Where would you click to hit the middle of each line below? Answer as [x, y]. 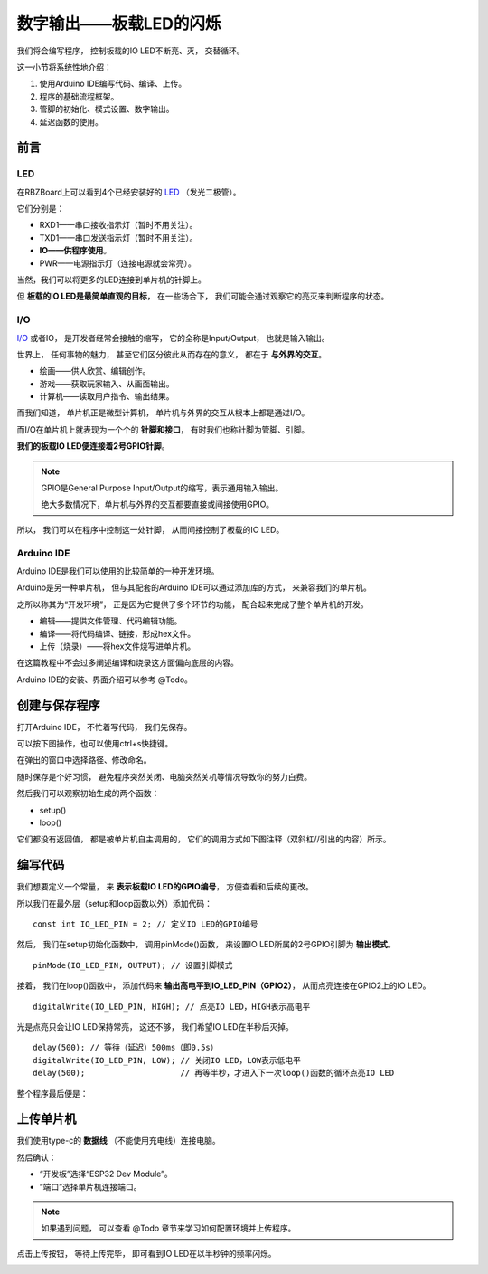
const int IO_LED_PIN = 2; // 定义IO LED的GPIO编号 [145, 924]
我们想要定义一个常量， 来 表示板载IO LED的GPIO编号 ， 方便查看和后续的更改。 [165, 887]
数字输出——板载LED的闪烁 [119, 24]
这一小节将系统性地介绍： [64, 67]
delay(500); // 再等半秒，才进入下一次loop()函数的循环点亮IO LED [214, 1073]
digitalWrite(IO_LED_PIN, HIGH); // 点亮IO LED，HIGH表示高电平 [172, 1006]
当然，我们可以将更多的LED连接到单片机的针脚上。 [112, 280]
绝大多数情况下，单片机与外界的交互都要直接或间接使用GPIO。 [158, 504]
